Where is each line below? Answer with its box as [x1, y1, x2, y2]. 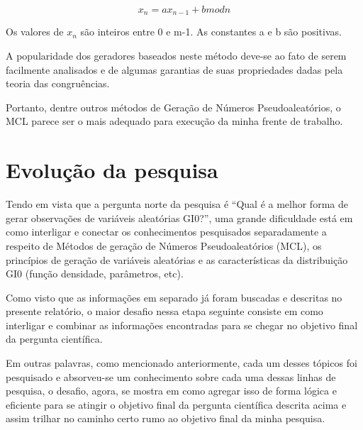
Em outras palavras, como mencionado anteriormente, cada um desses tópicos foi [6, 355, 357, 370]
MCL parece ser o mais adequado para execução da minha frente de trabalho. [6, 114, 343, 128]
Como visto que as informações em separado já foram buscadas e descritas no [6, 290, 342, 304]
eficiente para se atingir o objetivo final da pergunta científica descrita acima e [6, 397, 347, 412]
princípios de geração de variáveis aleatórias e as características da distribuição [6, 252, 348, 267]
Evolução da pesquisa [6, 155, 218, 184]
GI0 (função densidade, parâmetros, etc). [6, 266, 184, 281]
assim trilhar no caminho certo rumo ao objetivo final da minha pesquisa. [6, 411, 325, 426]
